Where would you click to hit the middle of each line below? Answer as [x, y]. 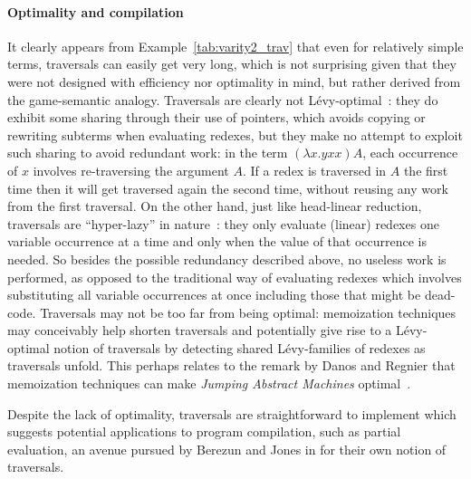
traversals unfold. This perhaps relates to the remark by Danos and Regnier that [231, 365]
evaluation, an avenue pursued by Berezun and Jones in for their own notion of [227, 449]
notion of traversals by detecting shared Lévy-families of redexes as [240, 347]
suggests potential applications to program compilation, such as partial [204, 431]
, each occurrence [410, 153]
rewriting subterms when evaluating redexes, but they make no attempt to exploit [235, 134]
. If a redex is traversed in [314, 170]
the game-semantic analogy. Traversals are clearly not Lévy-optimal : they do [223, 99]
